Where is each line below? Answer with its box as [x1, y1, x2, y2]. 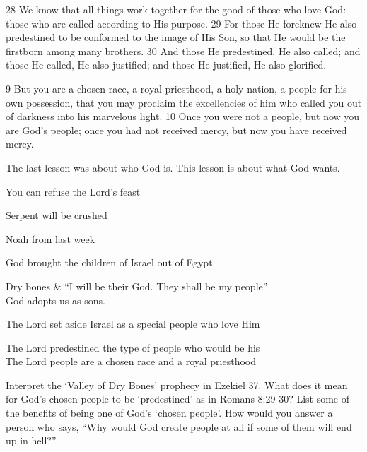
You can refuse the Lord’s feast [6, 184, 141, 198]
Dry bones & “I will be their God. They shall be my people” [6, 278, 268, 293]
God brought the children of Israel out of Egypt [6, 255, 213, 270]
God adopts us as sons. [6, 292, 105, 307]
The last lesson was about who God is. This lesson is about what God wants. [6, 160, 340, 174]
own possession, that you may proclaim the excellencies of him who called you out [6, 95, 362, 109]
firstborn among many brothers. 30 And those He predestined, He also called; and [6, 43, 361, 58]
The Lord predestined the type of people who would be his [6, 340, 260, 355]
